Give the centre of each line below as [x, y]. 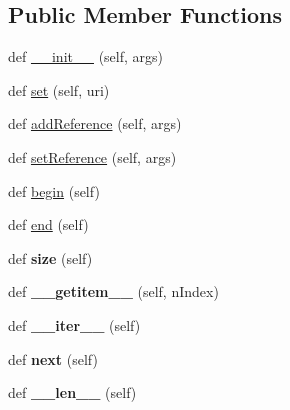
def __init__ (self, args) [85, 56]
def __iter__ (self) [74, 324]
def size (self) [50, 257]
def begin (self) [54, 190]
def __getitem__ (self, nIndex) [113, 291]
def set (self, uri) [59, 89]
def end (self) [48, 224]
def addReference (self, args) [95, 123]
